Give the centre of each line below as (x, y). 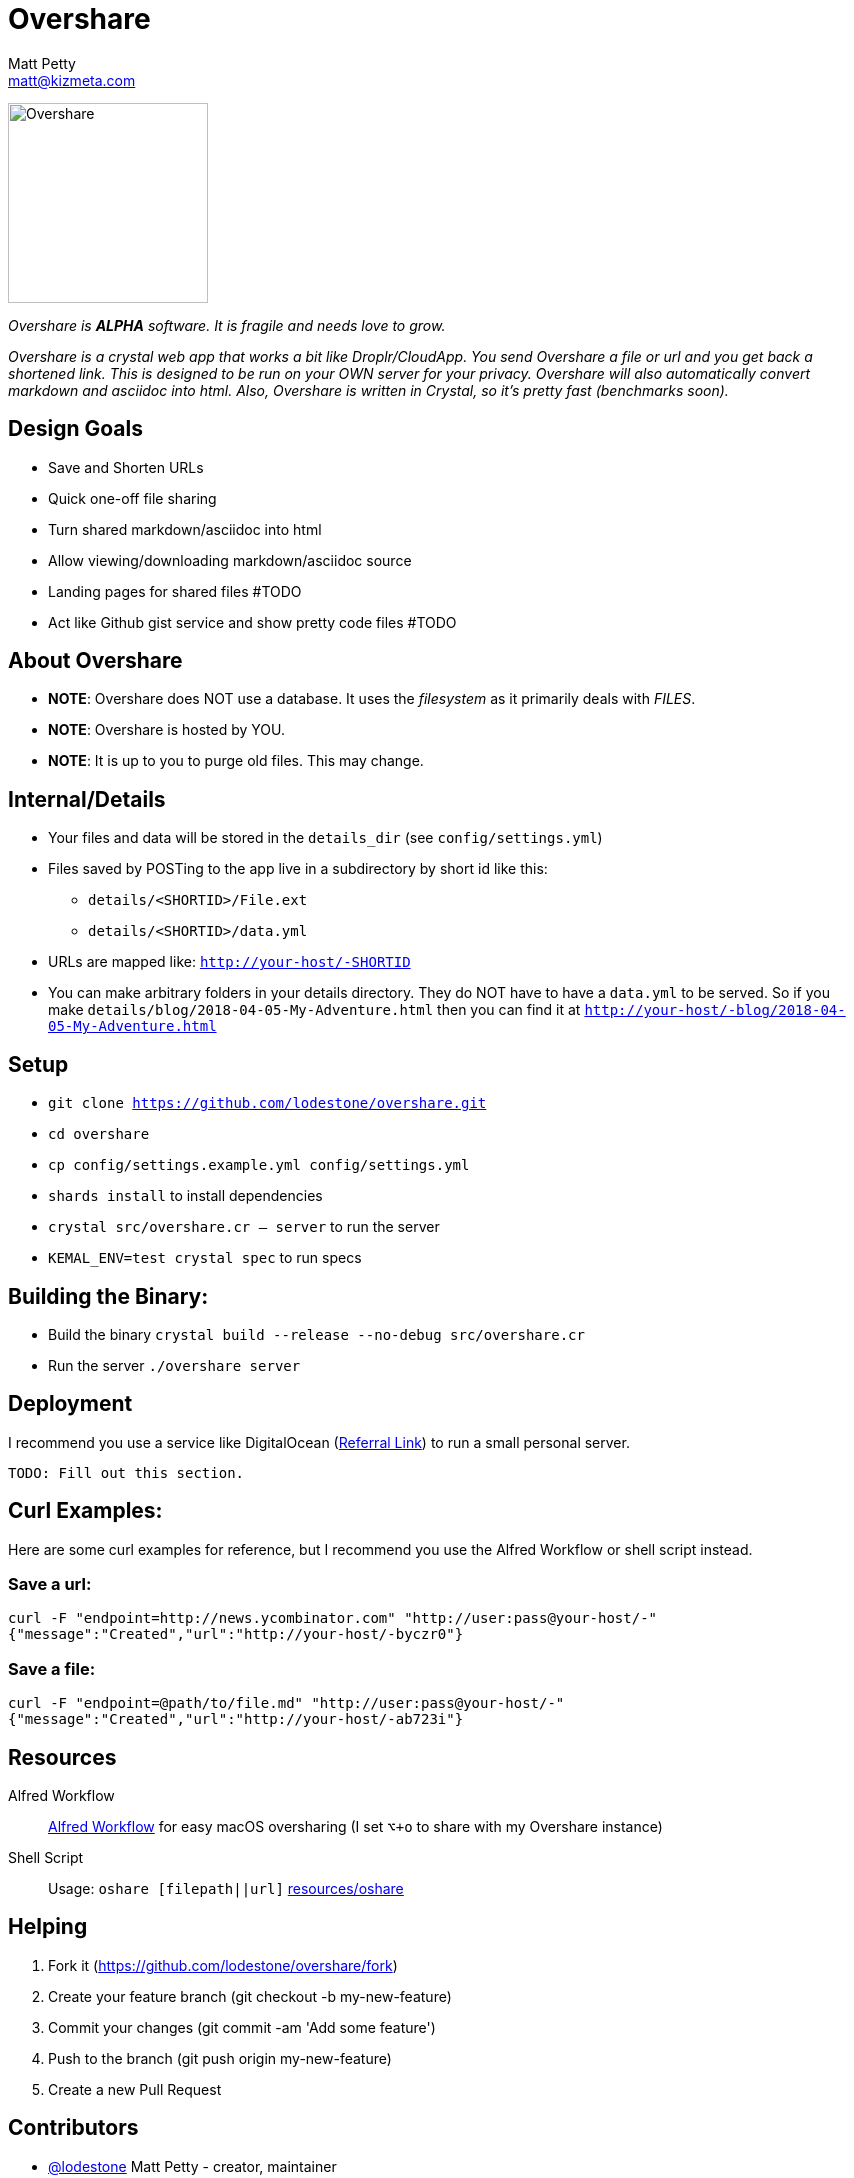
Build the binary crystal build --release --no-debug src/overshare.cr (316, 1334)
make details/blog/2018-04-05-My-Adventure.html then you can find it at (314, 1010)
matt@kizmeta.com (72, 80)
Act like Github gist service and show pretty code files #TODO (252, 622)
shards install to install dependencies (185, 1196)
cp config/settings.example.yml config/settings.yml (259, 1165)
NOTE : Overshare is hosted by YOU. (166, 730)
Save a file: (52, 1668)
